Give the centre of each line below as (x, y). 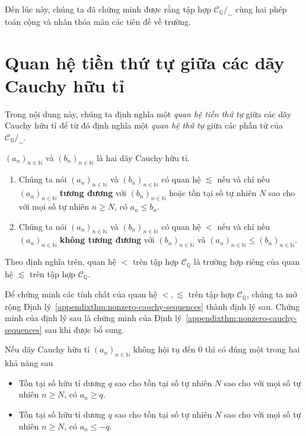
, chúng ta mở (272, 294)
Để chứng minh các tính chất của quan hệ (81, 294)
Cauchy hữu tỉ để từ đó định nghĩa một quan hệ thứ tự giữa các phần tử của (144, 125)
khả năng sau (29, 363)
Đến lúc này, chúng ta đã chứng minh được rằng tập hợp (108, 9)
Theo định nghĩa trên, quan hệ (60, 262)
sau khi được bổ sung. (85, 329)
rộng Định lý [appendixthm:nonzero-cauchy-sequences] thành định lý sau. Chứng (152, 306)
